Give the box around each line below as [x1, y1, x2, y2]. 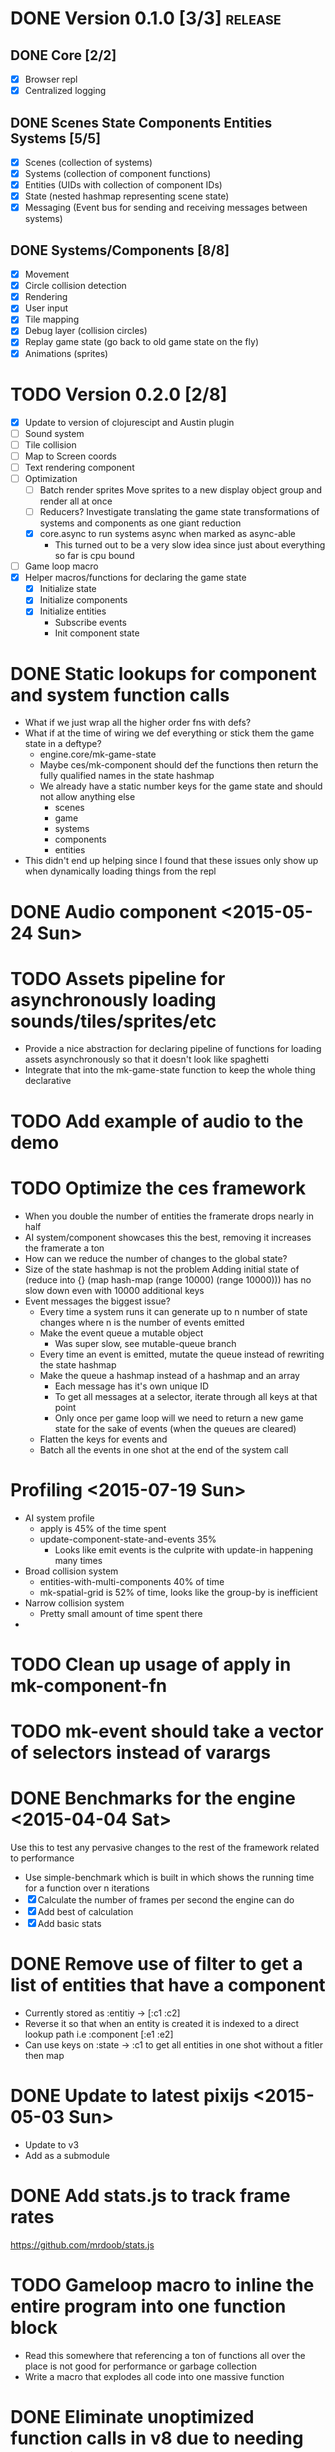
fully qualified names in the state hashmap [39, 770, 215, 782]
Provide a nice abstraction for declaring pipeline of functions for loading [24, 1043, 322, 1055]
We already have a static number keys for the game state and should [39, 780, 323, 792]
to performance [10, 1852, 75, 1864]
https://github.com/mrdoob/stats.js [10, 2238, 155, 2251]
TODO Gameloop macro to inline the [10, 2273, 315, 2296]
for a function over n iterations [24, 1882, 150, 1894]
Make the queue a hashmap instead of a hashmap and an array [39, 1369, 300, 1381]
